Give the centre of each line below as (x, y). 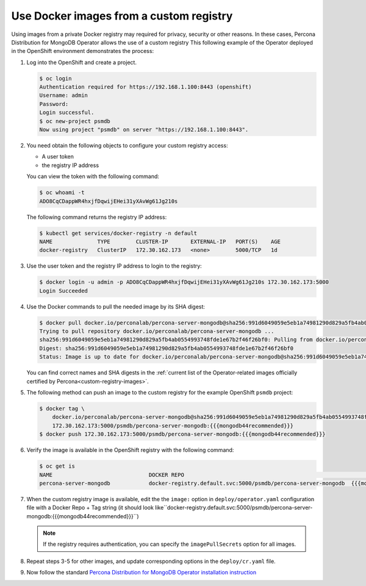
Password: (54, 104)
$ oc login (56, 78)
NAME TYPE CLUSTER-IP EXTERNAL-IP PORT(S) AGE (160, 241)
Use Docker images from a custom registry (122, 16)
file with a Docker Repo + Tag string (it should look (90, 508)
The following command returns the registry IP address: (97, 217)
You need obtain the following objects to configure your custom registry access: (127, 146)
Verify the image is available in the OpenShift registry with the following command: (130, 450)
